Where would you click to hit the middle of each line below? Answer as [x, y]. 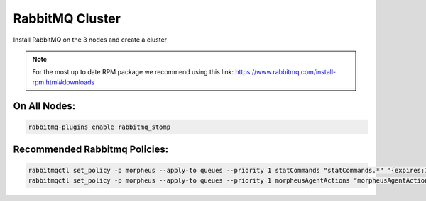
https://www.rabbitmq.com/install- [286, 72]
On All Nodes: [44, 106]
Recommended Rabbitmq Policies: [91, 150]
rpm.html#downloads [64, 82]
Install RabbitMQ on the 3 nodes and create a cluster [90, 40]
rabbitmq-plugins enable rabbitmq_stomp [99, 127]
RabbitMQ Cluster [67, 18]
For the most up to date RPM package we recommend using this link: [133, 72]
